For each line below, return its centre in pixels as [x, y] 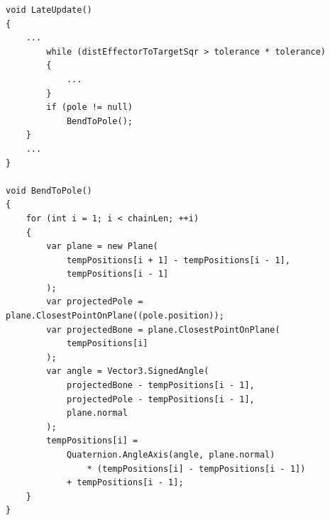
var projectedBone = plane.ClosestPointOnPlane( [163, 330]
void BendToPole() [49, 190]
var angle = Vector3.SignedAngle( [128, 371]
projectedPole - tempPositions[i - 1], [160, 399]
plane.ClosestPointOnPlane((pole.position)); [115, 316]
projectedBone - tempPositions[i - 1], [160, 386]
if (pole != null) [89, 107]
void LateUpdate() [49, 10]
